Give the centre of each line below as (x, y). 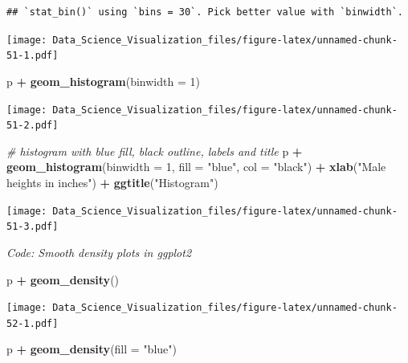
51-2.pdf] (33, 126)
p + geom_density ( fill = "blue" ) (92, 349)
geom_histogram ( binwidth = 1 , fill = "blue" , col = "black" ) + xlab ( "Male (196, 167)
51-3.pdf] (33, 227)
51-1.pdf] (33, 56)
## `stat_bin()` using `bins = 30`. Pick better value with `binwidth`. (205, 12)
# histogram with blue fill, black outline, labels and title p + (155, 151)
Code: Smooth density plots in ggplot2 (99, 252)
